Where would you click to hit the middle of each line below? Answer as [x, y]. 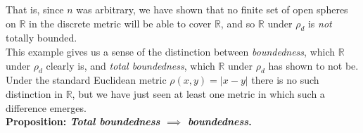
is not [320, 23]
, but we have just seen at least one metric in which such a [198, 93]
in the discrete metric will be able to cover [120, 23]
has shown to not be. [313, 65]
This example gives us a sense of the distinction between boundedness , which [171, 51]
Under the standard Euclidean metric [86, 80]
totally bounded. [42, 38]
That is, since [35, 9]
